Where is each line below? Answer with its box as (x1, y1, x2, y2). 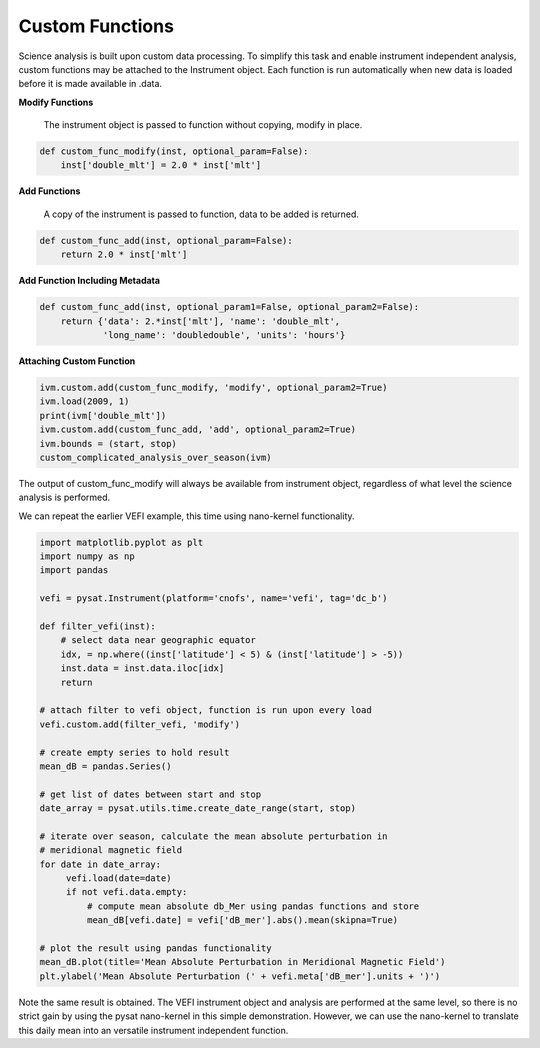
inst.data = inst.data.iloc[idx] (60, 663, 225, 674)
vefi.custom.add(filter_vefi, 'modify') (39, 718, 240, 730)
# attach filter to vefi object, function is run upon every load (39, 705, 372, 716)
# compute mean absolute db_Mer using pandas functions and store (86, 900, 420, 912)
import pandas (39, 565, 109, 576)
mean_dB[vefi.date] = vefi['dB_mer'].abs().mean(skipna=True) (86, 915, 399, 926)
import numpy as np (39, 551, 135, 562)
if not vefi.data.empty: (65, 886, 188, 898)
